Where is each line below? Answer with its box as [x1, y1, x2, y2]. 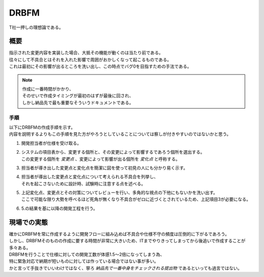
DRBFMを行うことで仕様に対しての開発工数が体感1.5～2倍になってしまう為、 [9, 251, 165, 257]
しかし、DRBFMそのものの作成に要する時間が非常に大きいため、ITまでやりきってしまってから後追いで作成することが [9, 238, 246, 244]
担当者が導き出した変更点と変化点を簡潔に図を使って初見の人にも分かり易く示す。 [21, 165, 188, 171]
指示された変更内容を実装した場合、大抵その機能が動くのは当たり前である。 [9, 50, 163, 56]
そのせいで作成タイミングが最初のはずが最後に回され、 [22, 93, 134, 99]
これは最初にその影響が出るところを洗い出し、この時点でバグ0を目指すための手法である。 [9, 63, 192, 69]
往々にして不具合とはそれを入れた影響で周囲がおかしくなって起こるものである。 [9, 57, 172, 62]
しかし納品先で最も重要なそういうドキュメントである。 [22, 99, 134, 105]
